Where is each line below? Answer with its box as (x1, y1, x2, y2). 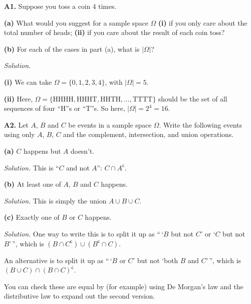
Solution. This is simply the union (4, 195, 107, 205)
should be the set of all (158, 93, 227, 103)
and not (66, 162, 90, 172)
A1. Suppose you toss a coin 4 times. (4, 1, 117, 11)
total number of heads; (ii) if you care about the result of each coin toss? (4, 27, 225, 37)
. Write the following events (159, 119, 242, 130)
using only (4, 129, 35, 139)
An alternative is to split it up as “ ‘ (4, 255, 112, 265)
